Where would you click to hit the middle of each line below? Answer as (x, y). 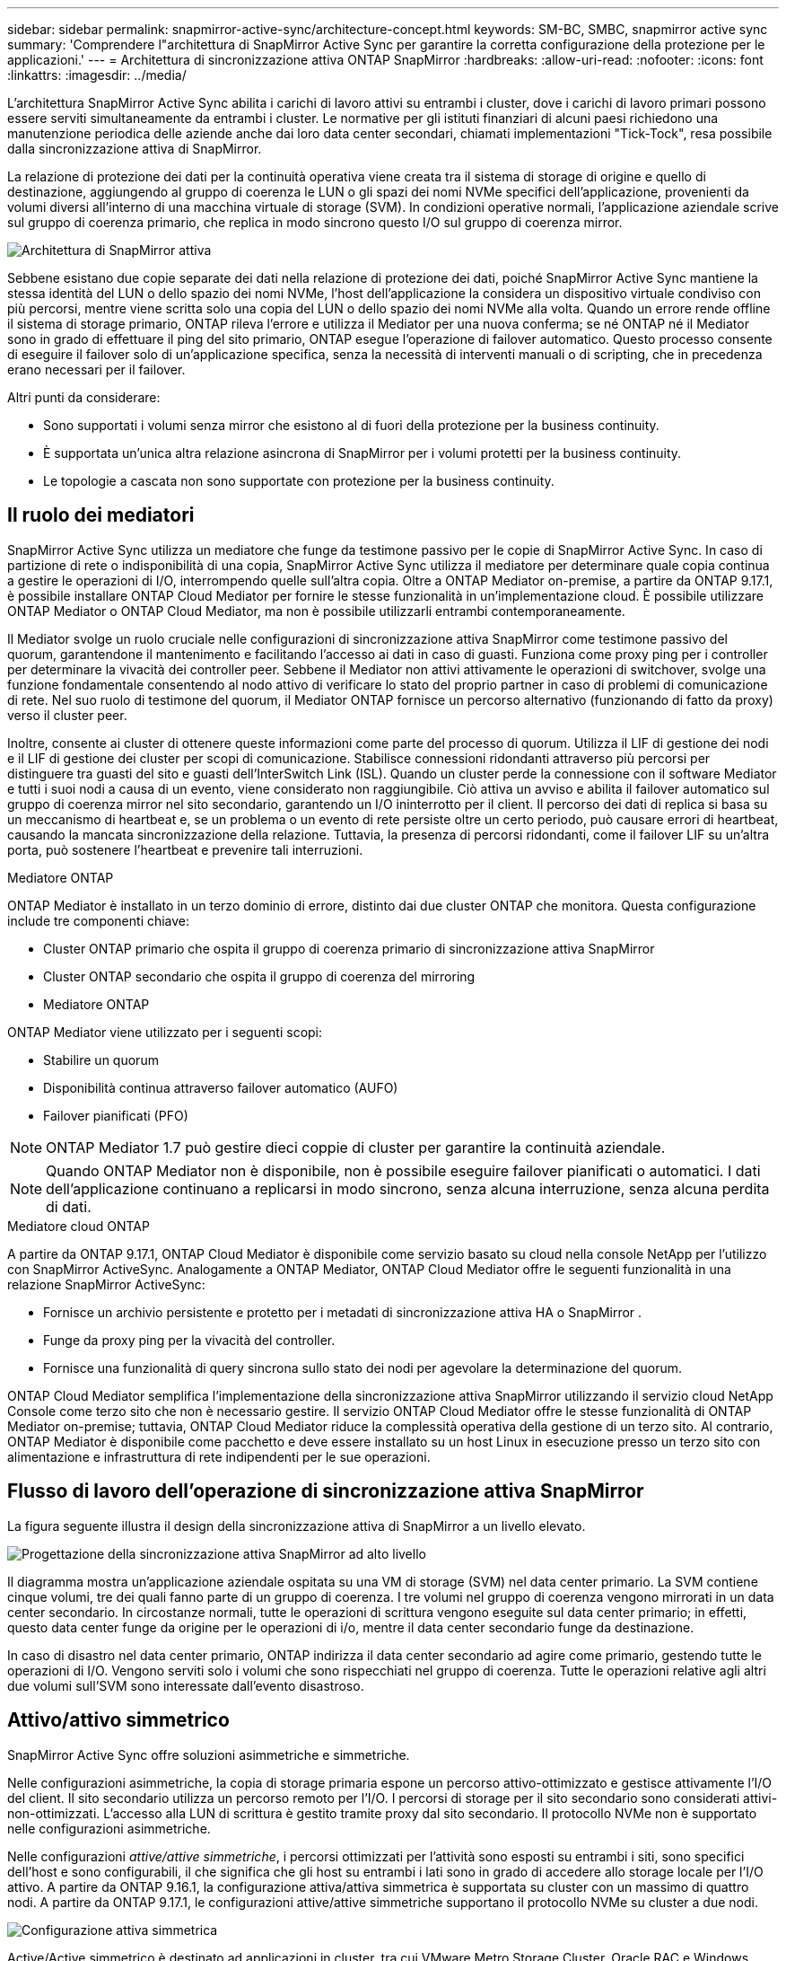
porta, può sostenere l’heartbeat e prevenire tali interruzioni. (185, 849)
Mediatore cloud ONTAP (79, 1226)
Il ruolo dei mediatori (101, 515)
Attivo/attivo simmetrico (118, 1720)
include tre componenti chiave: (99, 920)
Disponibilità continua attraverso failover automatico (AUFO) (221, 1087)
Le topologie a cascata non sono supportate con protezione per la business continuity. (299, 481)
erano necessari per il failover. (96, 369)
